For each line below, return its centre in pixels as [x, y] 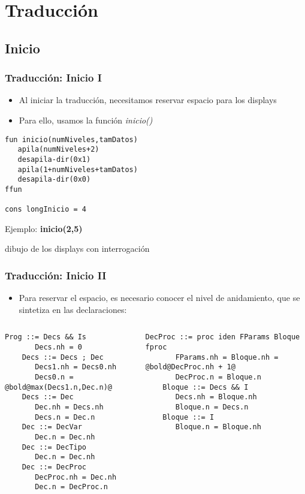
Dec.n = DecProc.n [71, 487]
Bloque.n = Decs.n [212, 407]
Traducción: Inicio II [56, 275]
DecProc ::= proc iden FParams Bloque [223, 337]
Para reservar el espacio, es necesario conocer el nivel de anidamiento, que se [159, 298]
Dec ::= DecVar [52, 427]
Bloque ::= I [188, 417]
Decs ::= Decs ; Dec [63, 357]
